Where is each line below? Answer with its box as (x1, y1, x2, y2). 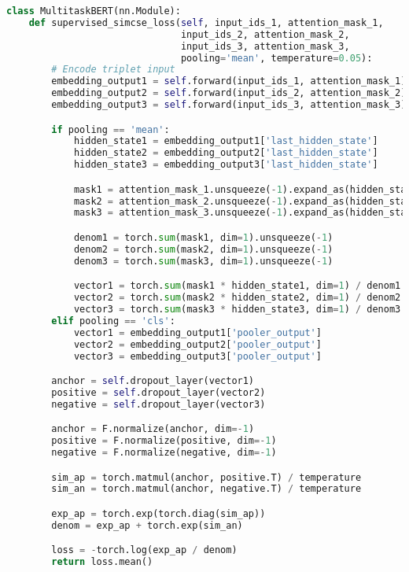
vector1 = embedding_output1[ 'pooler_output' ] (73, 327, 322, 338)
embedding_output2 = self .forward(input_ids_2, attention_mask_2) (51, 87, 407, 99)
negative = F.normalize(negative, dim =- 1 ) (51, 447, 277, 459)
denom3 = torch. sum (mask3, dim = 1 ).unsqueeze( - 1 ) (73, 255, 333, 267)
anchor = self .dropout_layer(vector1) (51, 375, 255, 387)
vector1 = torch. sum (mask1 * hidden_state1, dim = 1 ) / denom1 (73, 280, 401, 292)
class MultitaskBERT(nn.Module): (6, 6, 181, 17)
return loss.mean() (51, 556, 153, 568)
